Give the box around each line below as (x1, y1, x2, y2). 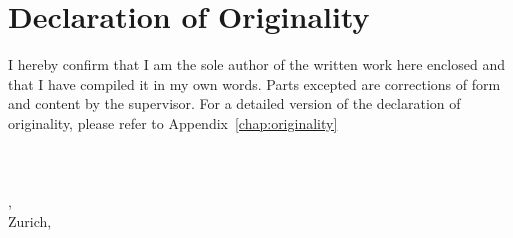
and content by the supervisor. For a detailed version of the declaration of (8, 93, 461, 114)
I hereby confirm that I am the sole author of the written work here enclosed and (8, 54, 505, 75)
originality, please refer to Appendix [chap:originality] (8, 112, 338, 133)
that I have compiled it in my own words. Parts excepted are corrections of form (8, 73, 501, 94)
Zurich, (8, 210, 52, 231)
